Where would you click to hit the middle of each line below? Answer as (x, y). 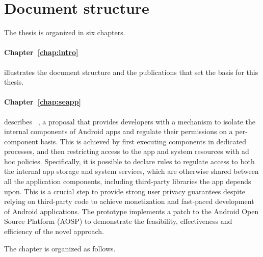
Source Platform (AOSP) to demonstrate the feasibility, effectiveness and (118, 221)
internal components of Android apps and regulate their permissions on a (119, 131)
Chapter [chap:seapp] (43, 102)
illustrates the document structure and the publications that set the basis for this (131, 72)
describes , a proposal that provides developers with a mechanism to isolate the (130, 121)
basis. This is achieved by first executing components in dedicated (143, 141)
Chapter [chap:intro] (41, 52)
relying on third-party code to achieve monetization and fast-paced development (129, 201)
